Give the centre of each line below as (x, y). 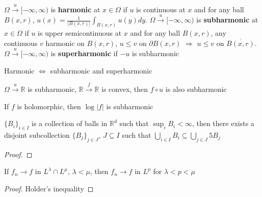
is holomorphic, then (49, 106)
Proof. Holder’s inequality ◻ (49, 188)
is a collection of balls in (70, 123)
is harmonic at (75, 9)
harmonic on (65, 43)
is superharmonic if (84, 53)
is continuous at (161, 9)
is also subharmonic (196, 89)
